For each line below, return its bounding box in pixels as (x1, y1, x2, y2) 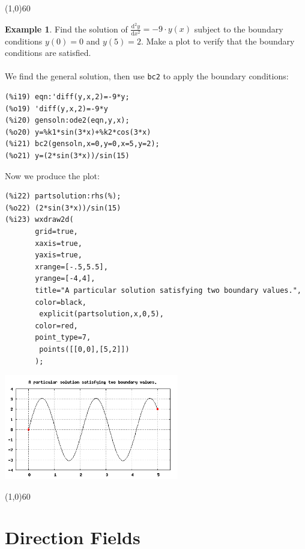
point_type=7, (35, 333, 91, 342)
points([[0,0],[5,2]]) (39, 345, 130, 354)
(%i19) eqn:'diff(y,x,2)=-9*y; (5, 93, 130, 102)
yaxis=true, (35, 251, 82, 260)
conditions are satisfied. (5, 46, 91, 59)
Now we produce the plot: (5, 169, 100, 182)
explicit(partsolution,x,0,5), (39, 310, 164, 319)
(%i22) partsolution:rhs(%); (5, 192, 121, 201)
